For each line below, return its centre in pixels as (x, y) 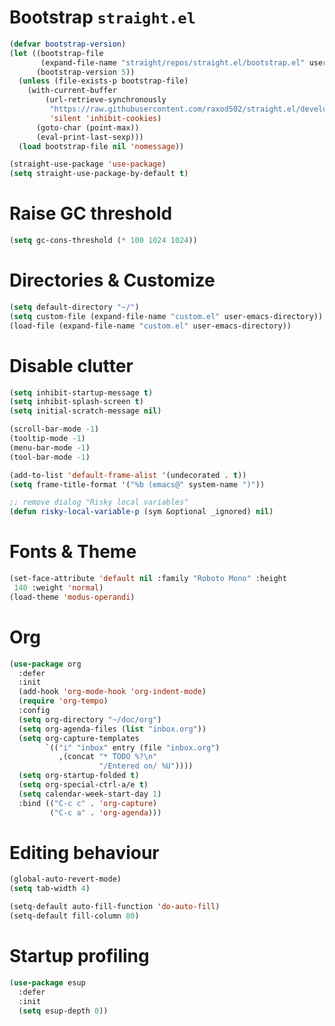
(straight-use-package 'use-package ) (88, 164)
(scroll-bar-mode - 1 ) (54, 429)
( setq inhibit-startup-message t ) (81, 392)
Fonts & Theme (73, 552)
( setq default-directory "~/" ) (74, 307)
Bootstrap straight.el (103, 17)
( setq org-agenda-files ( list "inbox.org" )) (112, 729)
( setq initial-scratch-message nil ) (85, 411)
